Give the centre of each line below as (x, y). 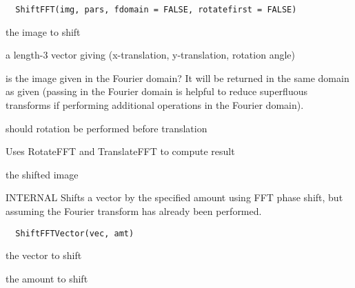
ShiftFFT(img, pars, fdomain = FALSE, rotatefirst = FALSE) (156, 10)
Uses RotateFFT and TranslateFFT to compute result (120, 151)
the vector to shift (44, 255)
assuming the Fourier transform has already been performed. (134, 211)
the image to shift (43, 31)
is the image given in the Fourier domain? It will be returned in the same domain (177, 78)
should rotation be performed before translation (106, 128)
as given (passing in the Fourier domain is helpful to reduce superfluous (156, 91)
